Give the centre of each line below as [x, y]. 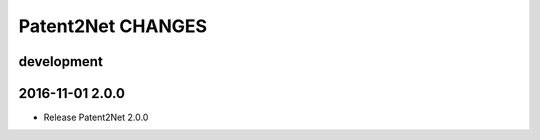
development [61, 61]
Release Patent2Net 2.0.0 [96, 117]
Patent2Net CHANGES [113, 26]
